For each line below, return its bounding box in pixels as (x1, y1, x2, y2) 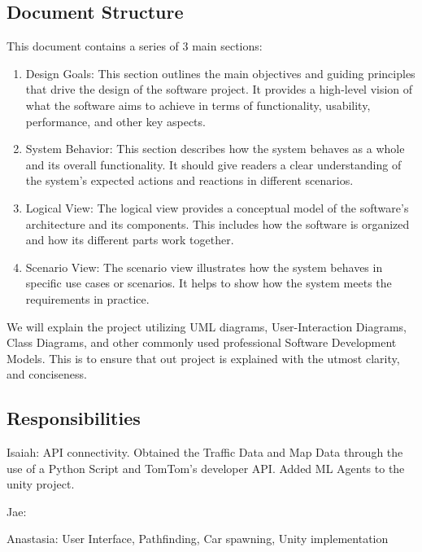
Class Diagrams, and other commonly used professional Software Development (7, 334, 397, 351)
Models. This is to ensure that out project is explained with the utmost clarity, (7, 349, 400, 366)
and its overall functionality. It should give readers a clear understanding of (25, 156, 402, 173)
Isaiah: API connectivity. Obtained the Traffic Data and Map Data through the (7, 444, 403, 461)
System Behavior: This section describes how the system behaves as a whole (25, 140, 405, 157)
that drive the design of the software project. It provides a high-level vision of (25, 81, 413, 98)
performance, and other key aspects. (25, 112, 206, 129)
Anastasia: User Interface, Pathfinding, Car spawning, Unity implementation (7, 530, 389, 547)
